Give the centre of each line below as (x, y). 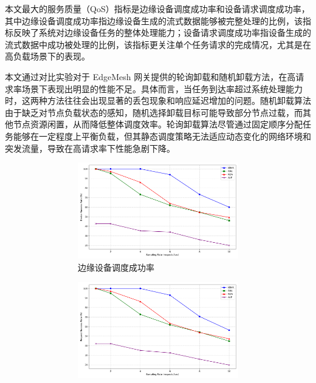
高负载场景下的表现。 (47, 56)
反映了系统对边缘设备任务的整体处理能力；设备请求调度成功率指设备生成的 (162, 32)
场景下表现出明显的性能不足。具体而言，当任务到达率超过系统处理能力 (162, 88)
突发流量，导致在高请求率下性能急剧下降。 (90, 148)
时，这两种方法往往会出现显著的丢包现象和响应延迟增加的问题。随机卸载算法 (158, 100)
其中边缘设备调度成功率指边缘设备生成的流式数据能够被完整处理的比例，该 (154, 20)
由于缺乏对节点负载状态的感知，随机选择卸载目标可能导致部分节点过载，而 (154, 112)
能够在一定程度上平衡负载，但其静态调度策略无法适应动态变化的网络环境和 (162, 136)
